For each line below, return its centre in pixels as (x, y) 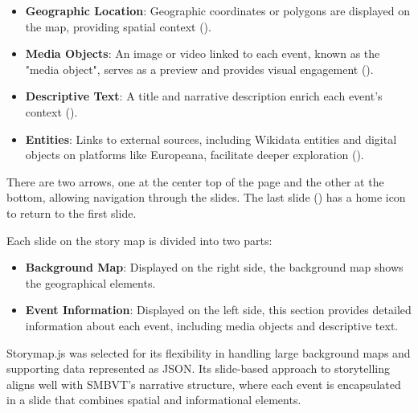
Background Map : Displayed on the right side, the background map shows (214, 267)
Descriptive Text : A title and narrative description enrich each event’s (204, 96)
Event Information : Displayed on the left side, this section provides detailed (218, 310)
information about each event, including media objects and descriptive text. (212, 325)
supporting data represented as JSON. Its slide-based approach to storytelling (198, 368)
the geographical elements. (90, 282)
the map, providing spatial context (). (118, 26)
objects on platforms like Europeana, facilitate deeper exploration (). (195, 155)
